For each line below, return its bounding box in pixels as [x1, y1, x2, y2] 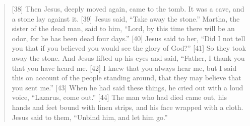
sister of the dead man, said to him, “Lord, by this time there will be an [12, 23, 235, 34]
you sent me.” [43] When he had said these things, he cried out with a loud [12, 82, 243, 92]
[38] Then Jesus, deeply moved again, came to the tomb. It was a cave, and [12, 4, 244, 14]
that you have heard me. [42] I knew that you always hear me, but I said [12, 62, 237, 73]
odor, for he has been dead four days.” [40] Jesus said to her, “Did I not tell [12, 33, 245, 43]
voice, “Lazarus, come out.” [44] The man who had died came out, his [12, 92, 227, 102]
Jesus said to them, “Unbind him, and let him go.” [12, 111, 168, 122]
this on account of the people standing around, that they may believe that [12, 72, 241, 83]
